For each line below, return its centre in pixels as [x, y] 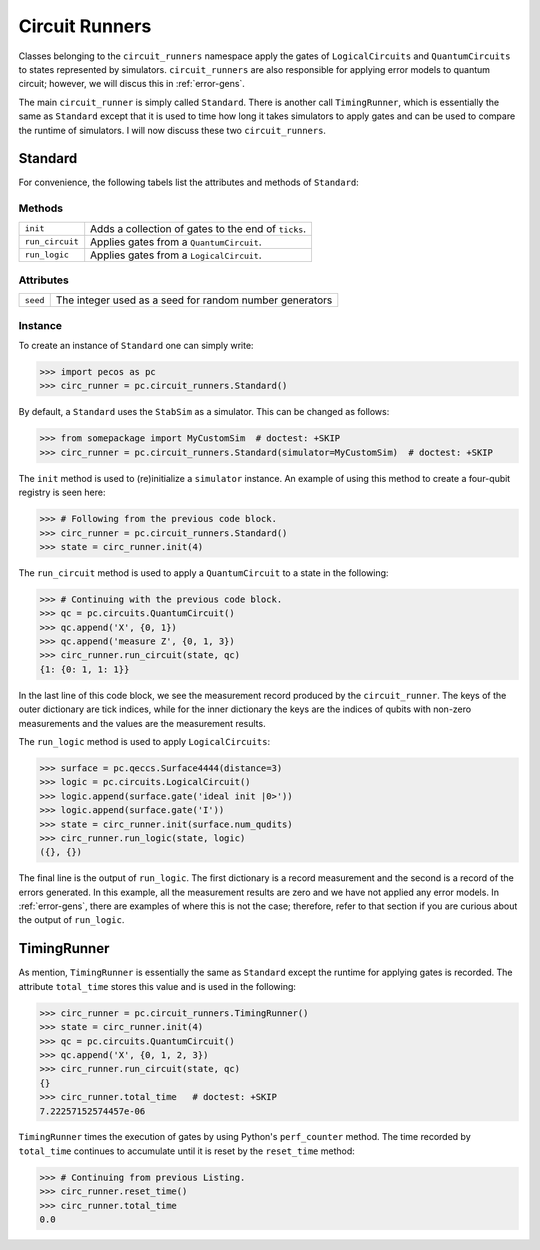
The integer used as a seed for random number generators [194, 300]
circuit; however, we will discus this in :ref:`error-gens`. [131, 84]
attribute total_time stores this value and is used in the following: [157, 986]
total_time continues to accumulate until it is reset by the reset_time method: [186, 1151]
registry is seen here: [62, 492]
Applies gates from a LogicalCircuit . [176, 255]
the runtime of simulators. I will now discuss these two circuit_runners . [172, 130]
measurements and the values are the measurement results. [142, 723]
